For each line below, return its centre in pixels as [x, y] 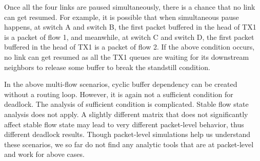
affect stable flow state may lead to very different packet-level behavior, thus [124, 124]
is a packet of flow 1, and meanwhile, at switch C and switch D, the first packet [129, 37]
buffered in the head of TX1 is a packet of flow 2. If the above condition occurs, [129, 47]
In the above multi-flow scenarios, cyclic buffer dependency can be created [121, 84]
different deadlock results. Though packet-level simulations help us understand [127, 134]
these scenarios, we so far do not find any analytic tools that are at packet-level [129, 144]
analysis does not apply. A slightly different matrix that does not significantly [126, 114]
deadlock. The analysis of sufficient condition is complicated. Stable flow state [126, 104]
